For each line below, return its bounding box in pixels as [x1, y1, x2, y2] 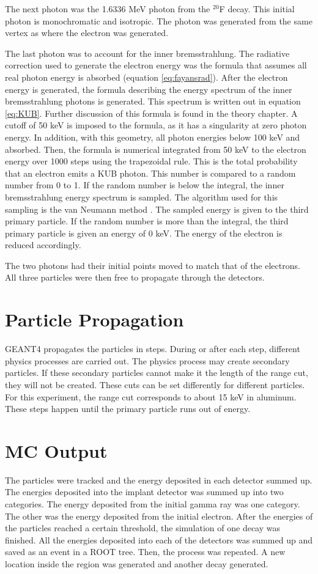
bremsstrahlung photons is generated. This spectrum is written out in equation [5, 95, 301, 108]
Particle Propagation [5, 307, 184, 332]
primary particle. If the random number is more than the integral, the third [5, 215, 289, 227]
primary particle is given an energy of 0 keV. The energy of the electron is [5, 226, 283, 239]
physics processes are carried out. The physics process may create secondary [5, 354, 290, 367]
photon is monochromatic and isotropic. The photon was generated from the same [5, 14, 312, 27]
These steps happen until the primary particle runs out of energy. [5, 402, 251, 415]
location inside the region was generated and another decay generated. [5, 557, 268, 570]
